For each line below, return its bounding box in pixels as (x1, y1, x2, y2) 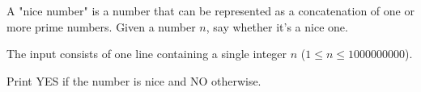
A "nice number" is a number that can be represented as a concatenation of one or (6, 2, 415, 19)
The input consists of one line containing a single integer (6, 45, 287, 62)
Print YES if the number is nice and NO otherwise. (6, 72, 262, 89)
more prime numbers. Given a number (6, 18, 196, 35)
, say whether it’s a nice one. (206, 18, 348, 35)
